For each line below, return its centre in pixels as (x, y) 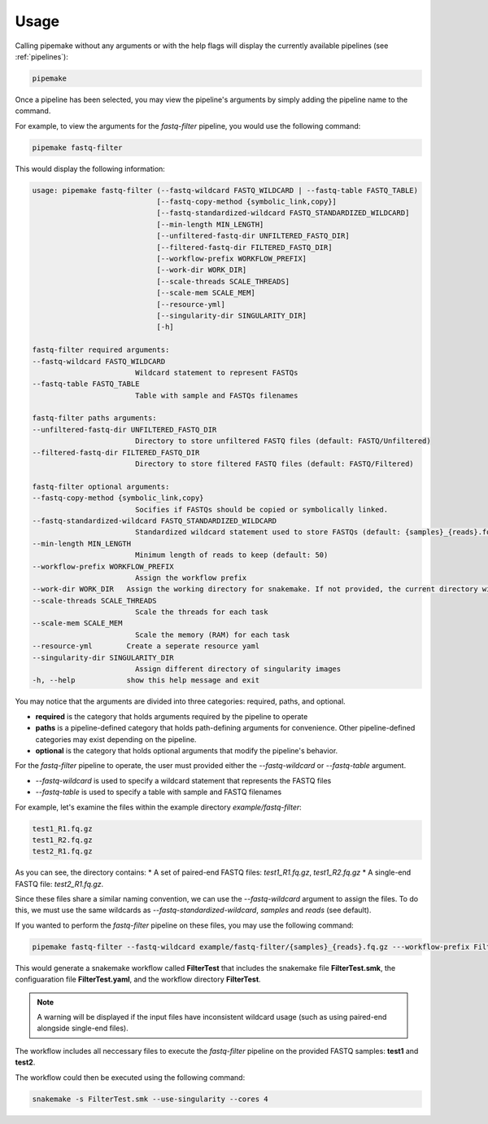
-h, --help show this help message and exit (146, 681)
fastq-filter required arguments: (101, 350)
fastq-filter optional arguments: (101, 486)
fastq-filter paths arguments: (95, 418)
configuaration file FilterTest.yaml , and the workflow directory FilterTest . (138, 979)
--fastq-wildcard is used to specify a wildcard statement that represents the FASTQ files (183, 780)
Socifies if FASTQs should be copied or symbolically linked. (261, 509)
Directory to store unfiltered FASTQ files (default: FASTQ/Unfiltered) (283, 441)
